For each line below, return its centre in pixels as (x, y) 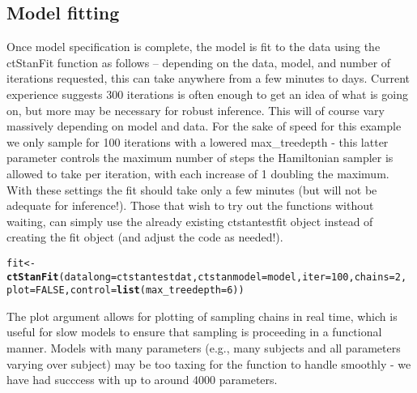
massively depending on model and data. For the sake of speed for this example (204, 126)
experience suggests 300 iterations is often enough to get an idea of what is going (207, 94)
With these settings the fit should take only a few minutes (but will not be (192, 189)
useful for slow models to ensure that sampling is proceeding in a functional (194, 332)
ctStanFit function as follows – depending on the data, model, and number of (199, 62)
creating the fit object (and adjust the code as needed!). (145, 237)
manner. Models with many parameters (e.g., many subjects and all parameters (204, 348)
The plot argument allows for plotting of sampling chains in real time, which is (202, 316)
